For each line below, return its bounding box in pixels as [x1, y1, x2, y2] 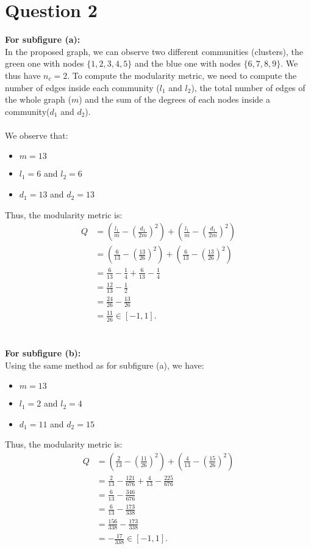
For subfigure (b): [5, 347, 81, 359]
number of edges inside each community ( [5, 81, 160, 94]
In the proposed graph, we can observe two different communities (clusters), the [5, 45, 303, 57]
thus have [5, 68, 41, 81]
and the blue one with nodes [134, 57, 241, 70]
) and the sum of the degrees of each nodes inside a [79, 93, 270, 106]
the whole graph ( [5, 93, 71, 106]
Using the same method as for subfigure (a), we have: [5, 358, 204, 371]
